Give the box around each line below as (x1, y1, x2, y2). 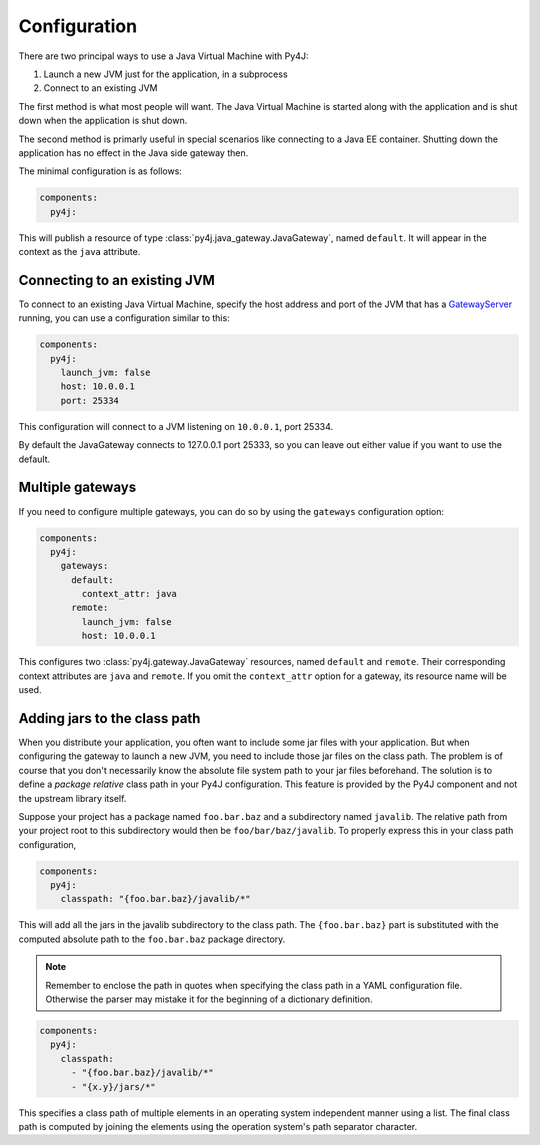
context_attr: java (81, 588, 177, 600)
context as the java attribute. (18, 246, 141, 258)
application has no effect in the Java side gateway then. (18, 146, 249, 159)
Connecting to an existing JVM (18, 271, 215, 289)
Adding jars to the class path (18, 710, 201, 727)
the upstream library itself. (18, 792, 127, 804)
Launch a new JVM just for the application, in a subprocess (43, 68, 289, 80)
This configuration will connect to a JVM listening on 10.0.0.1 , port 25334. (18, 420, 334, 432)
